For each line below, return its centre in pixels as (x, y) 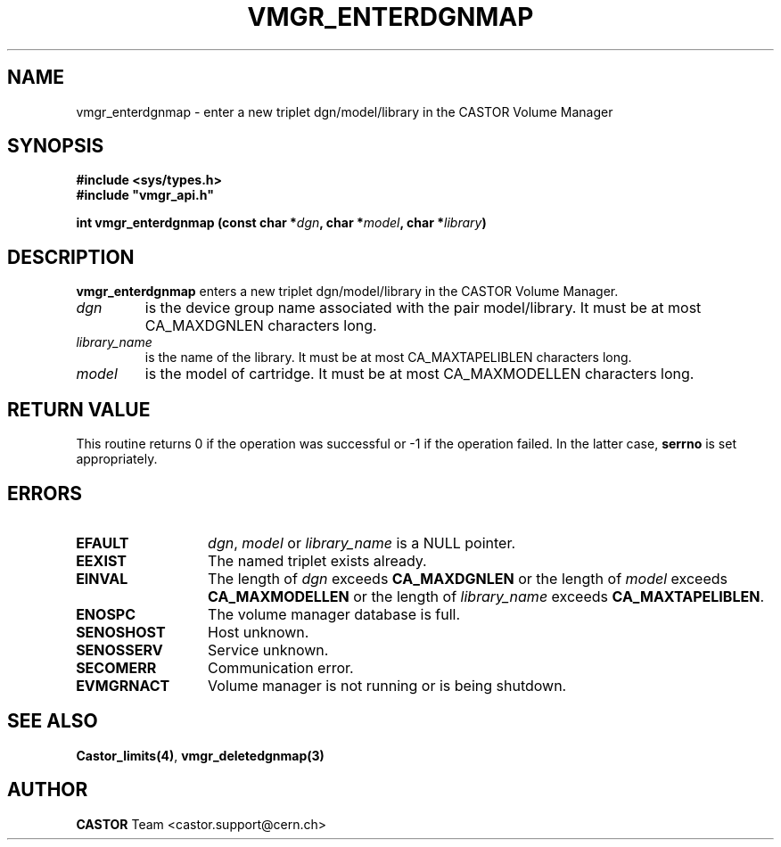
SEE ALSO (53, 721)
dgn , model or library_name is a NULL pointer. (362, 543)
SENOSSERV (119, 650)
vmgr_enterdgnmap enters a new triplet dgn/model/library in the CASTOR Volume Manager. (347, 292)
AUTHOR (48, 790)
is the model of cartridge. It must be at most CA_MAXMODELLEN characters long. (419, 374)
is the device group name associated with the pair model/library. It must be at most (423, 308)
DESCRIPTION (71, 257)
